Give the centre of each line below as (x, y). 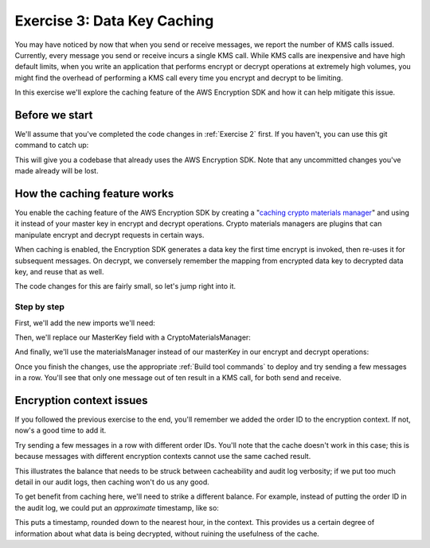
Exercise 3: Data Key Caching (114, 21)
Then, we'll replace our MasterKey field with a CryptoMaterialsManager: (133, 337)
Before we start (54, 115)
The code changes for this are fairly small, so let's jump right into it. (125, 286)
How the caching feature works (94, 194)
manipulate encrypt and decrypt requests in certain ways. (109, 235)
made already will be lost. (57, 171)
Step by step (40, 307)
